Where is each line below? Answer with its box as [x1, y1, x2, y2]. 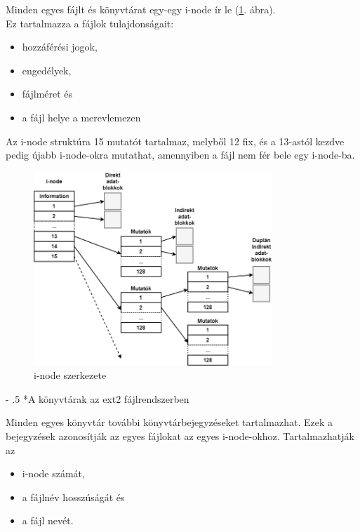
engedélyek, [22, 62, 72, 77]
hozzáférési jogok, [22, 39, 98, 54]
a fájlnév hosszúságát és [22, 489, 125, 504]
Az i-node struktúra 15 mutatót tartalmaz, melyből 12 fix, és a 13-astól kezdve [6, 133, 345, 148]
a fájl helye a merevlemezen [22, 109, 141, 124]
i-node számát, [22, 466, 85, 481]
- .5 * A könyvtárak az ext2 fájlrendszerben [6, 391, 189, 406]
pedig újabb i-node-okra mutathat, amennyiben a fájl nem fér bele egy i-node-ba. [6, 147, 355, 162]
